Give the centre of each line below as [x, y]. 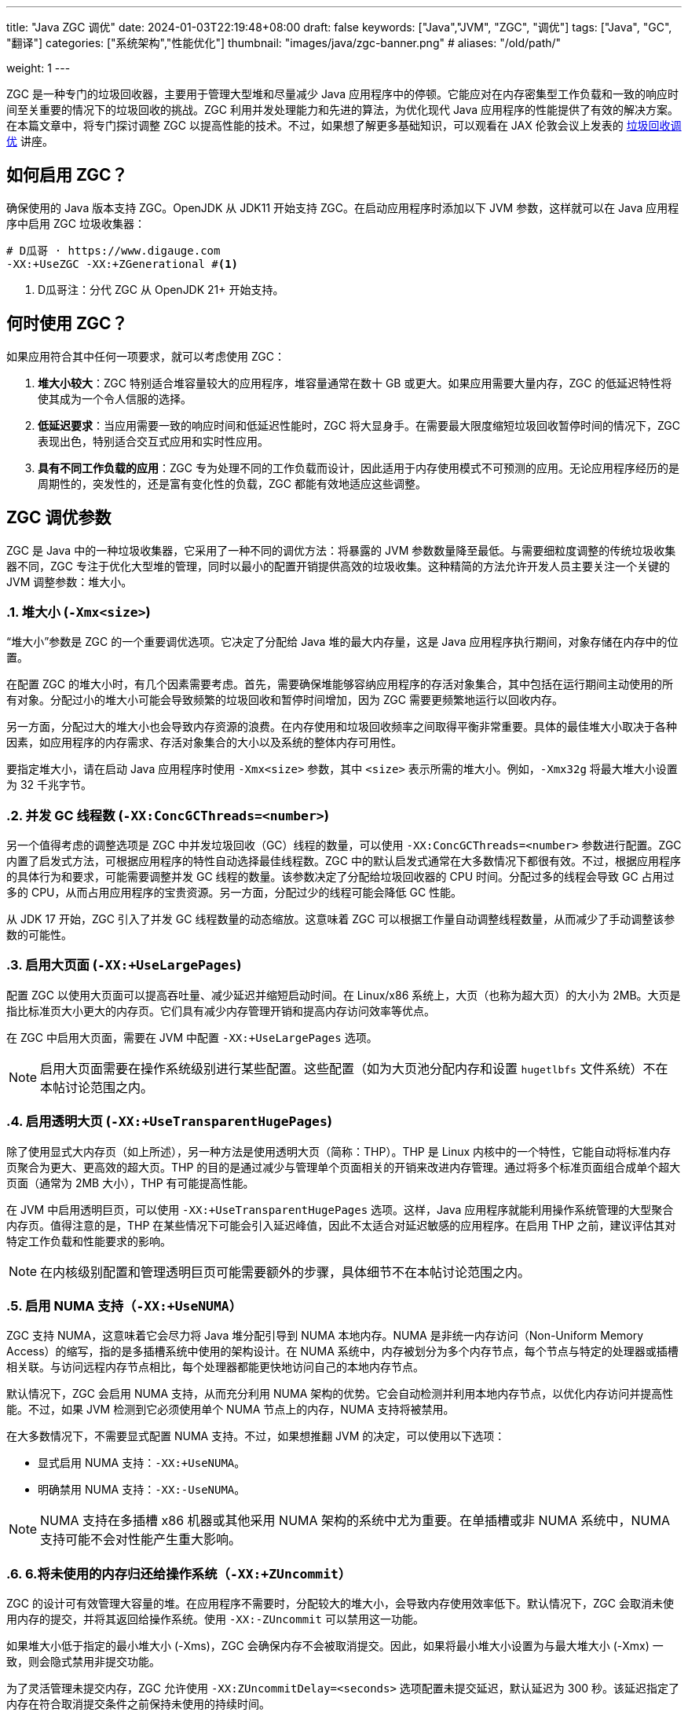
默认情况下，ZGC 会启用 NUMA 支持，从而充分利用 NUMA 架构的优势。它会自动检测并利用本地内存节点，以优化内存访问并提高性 [340, 1394]
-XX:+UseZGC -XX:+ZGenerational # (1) [123, 264]
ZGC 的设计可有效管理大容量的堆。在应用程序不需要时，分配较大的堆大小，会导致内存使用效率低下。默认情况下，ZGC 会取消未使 [340, 1604]
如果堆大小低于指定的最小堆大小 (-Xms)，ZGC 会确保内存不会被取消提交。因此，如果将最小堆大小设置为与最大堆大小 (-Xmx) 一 [335, 1646]
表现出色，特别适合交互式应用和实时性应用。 [153, 441]
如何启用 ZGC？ [67, 175]
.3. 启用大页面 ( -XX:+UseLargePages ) [124, 965]
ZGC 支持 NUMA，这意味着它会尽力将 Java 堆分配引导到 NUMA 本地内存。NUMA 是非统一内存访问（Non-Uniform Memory [325, 1336]
